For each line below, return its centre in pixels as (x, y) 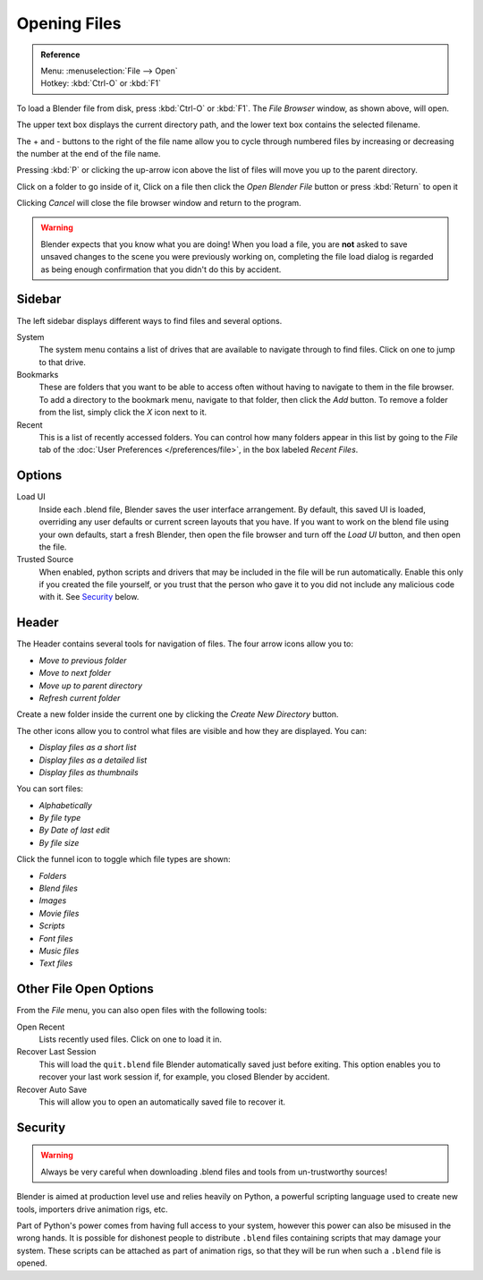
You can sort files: (50, 789)
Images (53, 900)
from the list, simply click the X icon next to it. (123, 413)
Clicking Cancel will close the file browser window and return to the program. (159, 203)
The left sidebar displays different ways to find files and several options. (149, 320)
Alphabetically (66, 805)
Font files (56, 938)
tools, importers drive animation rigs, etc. (92, 1209)
